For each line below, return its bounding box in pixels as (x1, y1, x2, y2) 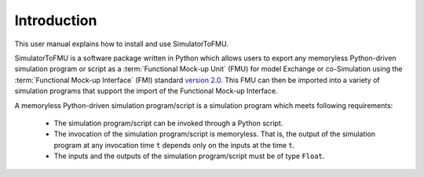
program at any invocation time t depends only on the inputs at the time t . (53, 140, 295, 150)
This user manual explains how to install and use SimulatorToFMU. (14, 39, 229, 49)
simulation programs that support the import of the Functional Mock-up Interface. (14, 86, 278, 96)
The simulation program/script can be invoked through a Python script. (53, 118, 283, 128)
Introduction (14, 12, 97, 29)
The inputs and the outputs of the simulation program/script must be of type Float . (53, 151, 325, 161)
